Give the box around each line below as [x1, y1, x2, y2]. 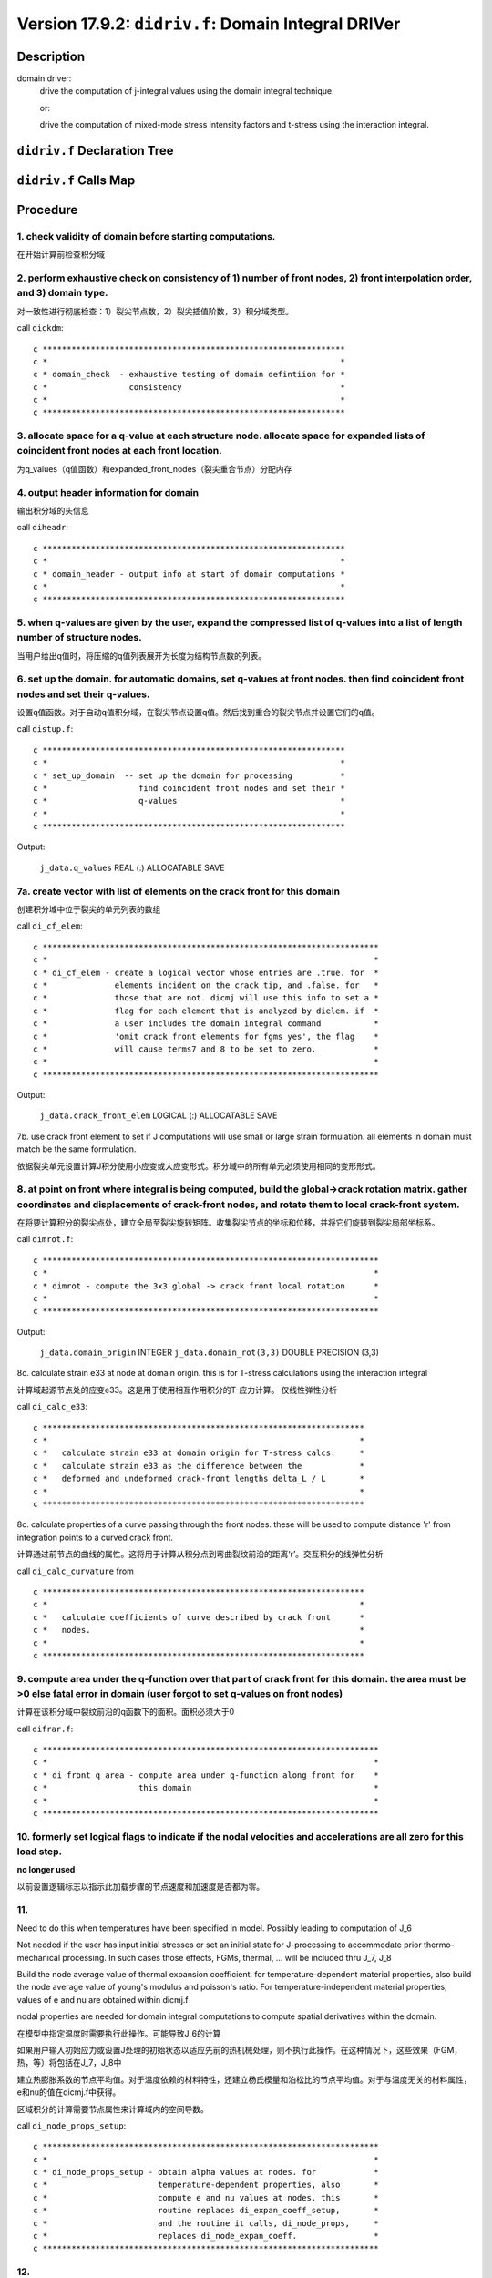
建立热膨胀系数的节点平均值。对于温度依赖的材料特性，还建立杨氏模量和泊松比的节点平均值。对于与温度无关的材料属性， [16, 2074, 472, 2085]
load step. [16, 1845, 63, 1858]
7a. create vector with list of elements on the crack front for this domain [16, 885, 341, 898]
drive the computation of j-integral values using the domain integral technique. [39, 86, 334, 97]
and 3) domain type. [16, 287, 108, 300]
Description [16, 48, 86, 64]
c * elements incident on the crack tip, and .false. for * [33, 980, 379, 990]
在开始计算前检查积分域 [16, 249, 105, 260]
